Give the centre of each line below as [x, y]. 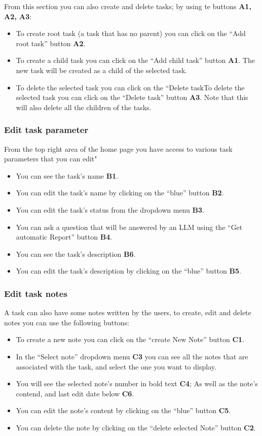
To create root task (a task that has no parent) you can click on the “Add [131, 33]
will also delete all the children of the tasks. [84, 107]
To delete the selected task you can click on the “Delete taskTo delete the [130, 87]
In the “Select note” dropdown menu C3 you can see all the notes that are [132, 356]
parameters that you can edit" [51, 159]
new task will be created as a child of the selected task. [102, 70]
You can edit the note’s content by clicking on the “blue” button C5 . [123, 410]
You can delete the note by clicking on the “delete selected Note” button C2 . [136, 427]
